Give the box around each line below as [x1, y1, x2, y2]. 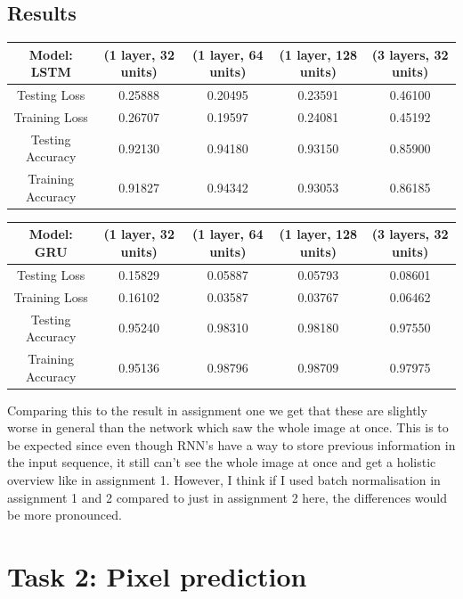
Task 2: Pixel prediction [7, 558, 307, 595]
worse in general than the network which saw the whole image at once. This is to [7, 418, 449, 437]
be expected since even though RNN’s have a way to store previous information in [7, 435, 456, 454]
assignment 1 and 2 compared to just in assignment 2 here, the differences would [7, 488, 448, 506]
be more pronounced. [7, 505, 122, 524]
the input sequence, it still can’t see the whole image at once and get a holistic [7, 453, 436, 472]
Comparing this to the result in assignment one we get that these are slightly [7, 400, 427, 419]
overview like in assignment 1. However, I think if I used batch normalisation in [7, 471, 441, 489]
